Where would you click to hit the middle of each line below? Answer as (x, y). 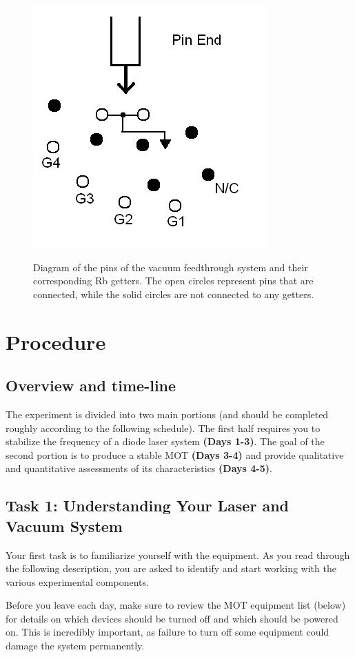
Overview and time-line (91, 385)
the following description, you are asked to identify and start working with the (171, 568)
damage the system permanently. (75, 646)
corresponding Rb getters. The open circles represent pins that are (173, 281)
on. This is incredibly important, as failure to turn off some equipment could (168, 632)
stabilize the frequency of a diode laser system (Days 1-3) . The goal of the (165, 441)
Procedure (56, 341)
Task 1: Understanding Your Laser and (148, 506)
